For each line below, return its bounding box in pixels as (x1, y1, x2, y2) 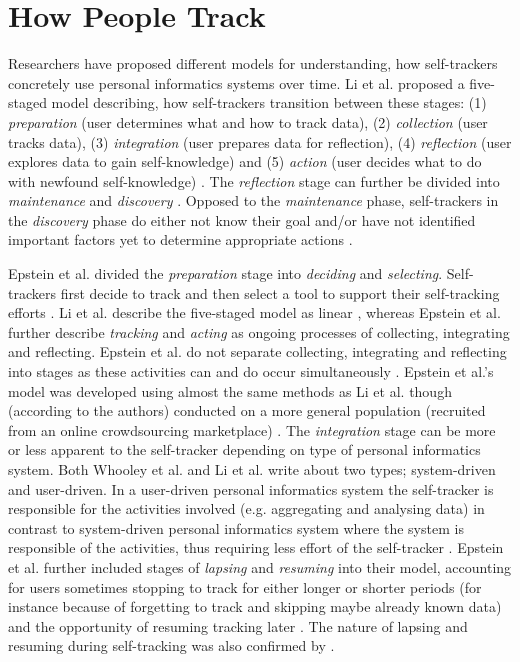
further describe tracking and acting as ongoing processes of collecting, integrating (8, 321, 510, 342)
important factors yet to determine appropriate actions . (8, 229, 353, 250)
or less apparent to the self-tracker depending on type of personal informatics (8, 439, 481, 460)
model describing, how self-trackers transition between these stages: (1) (51, 92, 487, 113)
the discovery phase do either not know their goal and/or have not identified (8, 209, 476, 230)
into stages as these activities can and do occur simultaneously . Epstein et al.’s (8, 361, 494, 382)
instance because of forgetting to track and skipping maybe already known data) (8, 596, 502, 617)
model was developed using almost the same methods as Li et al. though (8, 380, 452, 401)
